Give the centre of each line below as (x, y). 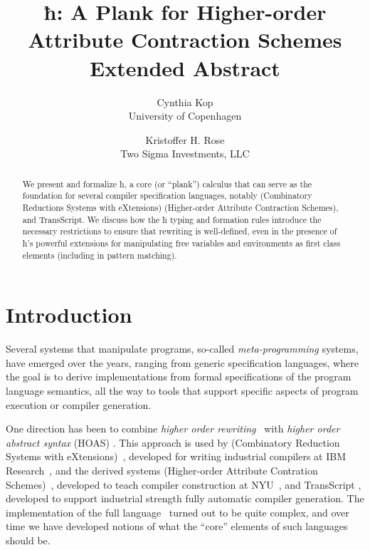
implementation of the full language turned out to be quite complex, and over (178, 512)
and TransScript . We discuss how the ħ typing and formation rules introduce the (172, 219)
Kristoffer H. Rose (185, 139)
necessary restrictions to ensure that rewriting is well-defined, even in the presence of (180, 231)
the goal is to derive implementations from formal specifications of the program (179, 377)
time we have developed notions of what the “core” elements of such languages (177, 526)
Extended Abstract (185, 67)
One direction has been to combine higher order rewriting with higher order (173, 429)
